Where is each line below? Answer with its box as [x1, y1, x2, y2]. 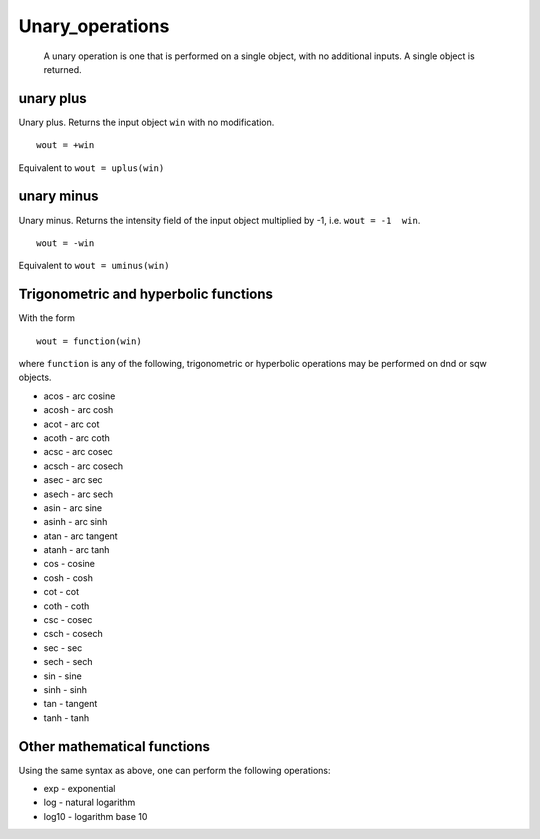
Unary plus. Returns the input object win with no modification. [18, 116, 275, 128]
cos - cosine [43, 558, 95, 570]
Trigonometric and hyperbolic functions [18, 286, 274, 303]
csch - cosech [43, 628, 104, 640]
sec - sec [43, 641, 83, 654]
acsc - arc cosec [43, 446, 114, 458]
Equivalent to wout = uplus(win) [18, 161, 165, 174]
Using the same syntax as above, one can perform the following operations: [18, 764, 331, 776]
